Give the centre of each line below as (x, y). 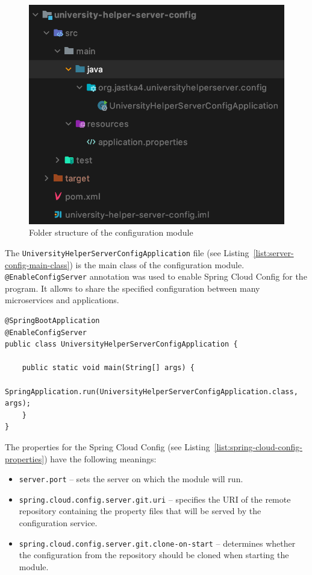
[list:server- (273, 252)
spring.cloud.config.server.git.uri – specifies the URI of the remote (155, 499)
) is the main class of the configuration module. (157, 264)
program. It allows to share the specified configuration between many (133, 288)
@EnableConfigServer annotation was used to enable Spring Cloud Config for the (156, 276)
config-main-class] (37, 264)
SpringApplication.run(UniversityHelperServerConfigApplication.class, (151, 391)
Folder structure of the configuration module (111, 232)
